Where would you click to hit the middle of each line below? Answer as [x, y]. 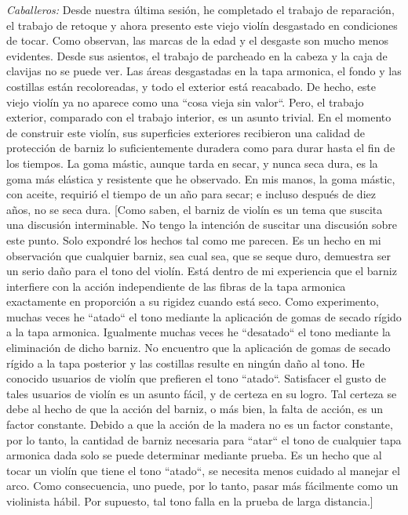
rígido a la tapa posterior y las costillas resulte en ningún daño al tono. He [186, 363]
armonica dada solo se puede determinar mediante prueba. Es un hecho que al [194, 455]
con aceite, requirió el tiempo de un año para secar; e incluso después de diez [191, 194]
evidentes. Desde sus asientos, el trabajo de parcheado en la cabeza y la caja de [197, 55]
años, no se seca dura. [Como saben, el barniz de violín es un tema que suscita [195, 209]
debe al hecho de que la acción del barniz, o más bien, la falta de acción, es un [195, 409]
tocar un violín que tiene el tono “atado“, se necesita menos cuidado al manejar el [203, 470]
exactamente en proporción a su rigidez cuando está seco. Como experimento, [193, 301]
